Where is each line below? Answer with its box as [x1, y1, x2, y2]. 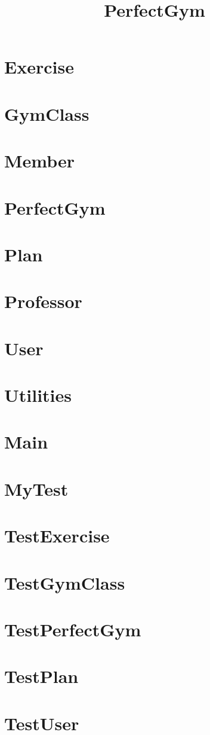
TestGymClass [4, 570, 125, 594]
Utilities [4, 383, 72, 407]
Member [4, 148, 75, 173]
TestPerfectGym [4, 617, 141, 641]
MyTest [4, 476, 69, 501]
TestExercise [4, 523, 110, 548]
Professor [4, 289, 82, 313]
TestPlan [4, 664, 79, 688]
